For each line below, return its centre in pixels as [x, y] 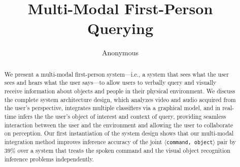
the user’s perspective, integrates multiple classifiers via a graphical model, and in [112, 108]
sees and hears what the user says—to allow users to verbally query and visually [110, 82]
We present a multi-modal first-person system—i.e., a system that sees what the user [116, 74]
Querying [120, 28]
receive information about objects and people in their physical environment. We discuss [120, 91]
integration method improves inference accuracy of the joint [83, 141]
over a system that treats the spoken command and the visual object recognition [124, 151]
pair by [227, 141]
